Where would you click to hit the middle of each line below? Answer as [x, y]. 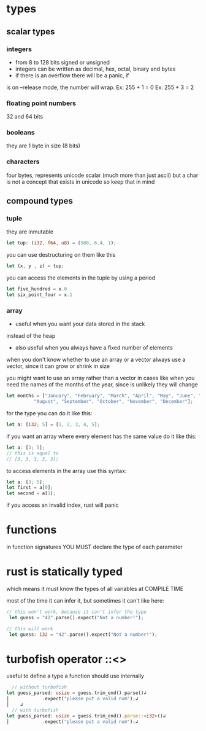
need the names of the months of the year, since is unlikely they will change [102, 385]
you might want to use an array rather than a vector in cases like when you [101, 378]
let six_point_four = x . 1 [39, 295]
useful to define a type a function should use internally [75, 676]
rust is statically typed [65, 572]
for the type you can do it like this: [49, 413]
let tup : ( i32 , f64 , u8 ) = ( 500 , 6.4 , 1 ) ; [61, 243]
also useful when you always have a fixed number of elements [94, 348]
